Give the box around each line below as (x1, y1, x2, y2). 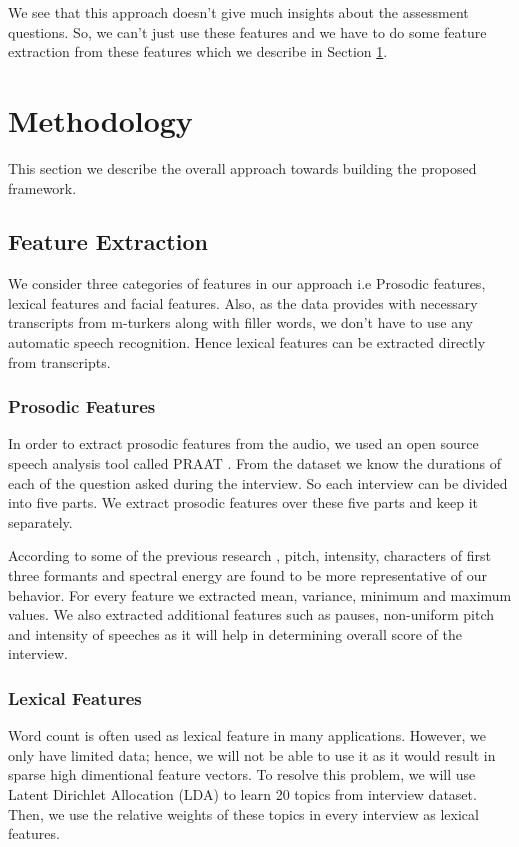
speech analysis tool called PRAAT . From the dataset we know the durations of (8, 453, 501, 474)
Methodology (8, 99, 193, 140)
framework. (8, 177, 77, 198)
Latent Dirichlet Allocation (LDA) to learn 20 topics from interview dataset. (8, 784, 477, 805)
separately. (8, 511, 73, 532)
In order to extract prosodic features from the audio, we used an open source (8, 433, 479, 454)
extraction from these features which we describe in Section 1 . (8, 41, 388, 62)
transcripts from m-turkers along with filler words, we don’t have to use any (8, 312, 473, 333)
